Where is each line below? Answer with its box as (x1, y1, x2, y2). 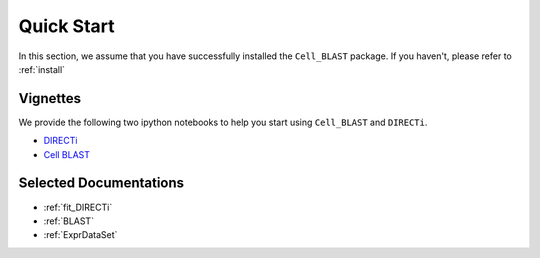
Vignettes (18, 90, 82, 107)
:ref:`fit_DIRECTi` (43, 201, 113, 213)
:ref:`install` (18, 63, 65, 75)
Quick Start (18, 15, 115, 37)
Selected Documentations (18, 175, 185, 192)
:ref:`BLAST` (43, 215, 95, 227)
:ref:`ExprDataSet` (43, 229, 118, 241)
